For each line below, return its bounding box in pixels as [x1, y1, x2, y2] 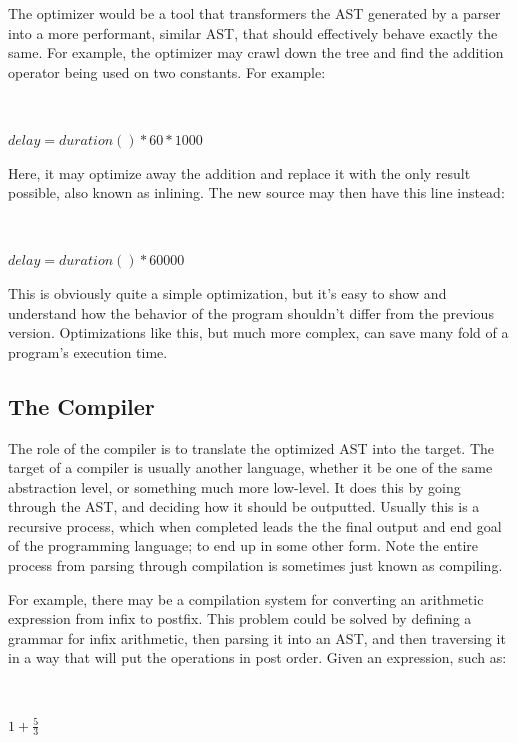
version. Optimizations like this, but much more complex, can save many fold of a [8, 322, 509, 343]
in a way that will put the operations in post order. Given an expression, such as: [8, 647, 507, 668]
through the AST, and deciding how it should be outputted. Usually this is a [8, 496, 480, 517]
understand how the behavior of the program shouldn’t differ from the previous [8, 302, 494, 323]
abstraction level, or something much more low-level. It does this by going [8, 476, 461, 497]
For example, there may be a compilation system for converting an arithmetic [8, 588, 484, 609]
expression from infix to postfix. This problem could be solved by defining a [8, 608, 472, 629]
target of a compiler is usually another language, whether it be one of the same [8, 457, 493, 478]
